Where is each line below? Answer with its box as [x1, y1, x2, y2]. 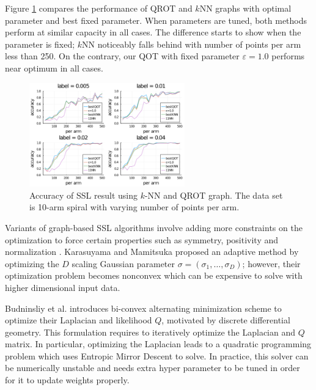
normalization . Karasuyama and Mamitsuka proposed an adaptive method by [5, 245, 299, 258]
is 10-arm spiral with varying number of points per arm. [29, 201, 240, 213]
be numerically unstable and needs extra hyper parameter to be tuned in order [5, 361, 300, 374]
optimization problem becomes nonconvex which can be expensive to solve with [5, 269, 303, 282]
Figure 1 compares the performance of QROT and [5, 2, 193, 14]
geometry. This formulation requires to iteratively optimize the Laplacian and [5, 325, 296, 338]
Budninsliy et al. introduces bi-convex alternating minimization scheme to [5, 301, 282, 314]
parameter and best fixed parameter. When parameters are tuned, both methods [5, 13, 307, 26]
